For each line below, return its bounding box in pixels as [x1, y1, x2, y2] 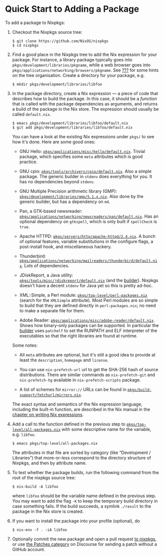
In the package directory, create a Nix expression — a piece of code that [12, 90, 159, 96]
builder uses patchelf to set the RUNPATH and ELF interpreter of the [19, 328, 158, 333]
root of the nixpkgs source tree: [12, 475, 76, 480]
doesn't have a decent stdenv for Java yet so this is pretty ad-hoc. [19, 282, 153, 288]
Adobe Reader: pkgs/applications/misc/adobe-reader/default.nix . [19, 317, 155, 323]
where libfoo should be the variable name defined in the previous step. [12, 493, 156, 499]
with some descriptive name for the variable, [61, 426, 151, 432]
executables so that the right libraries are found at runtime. [19, 332, 138, 339]
